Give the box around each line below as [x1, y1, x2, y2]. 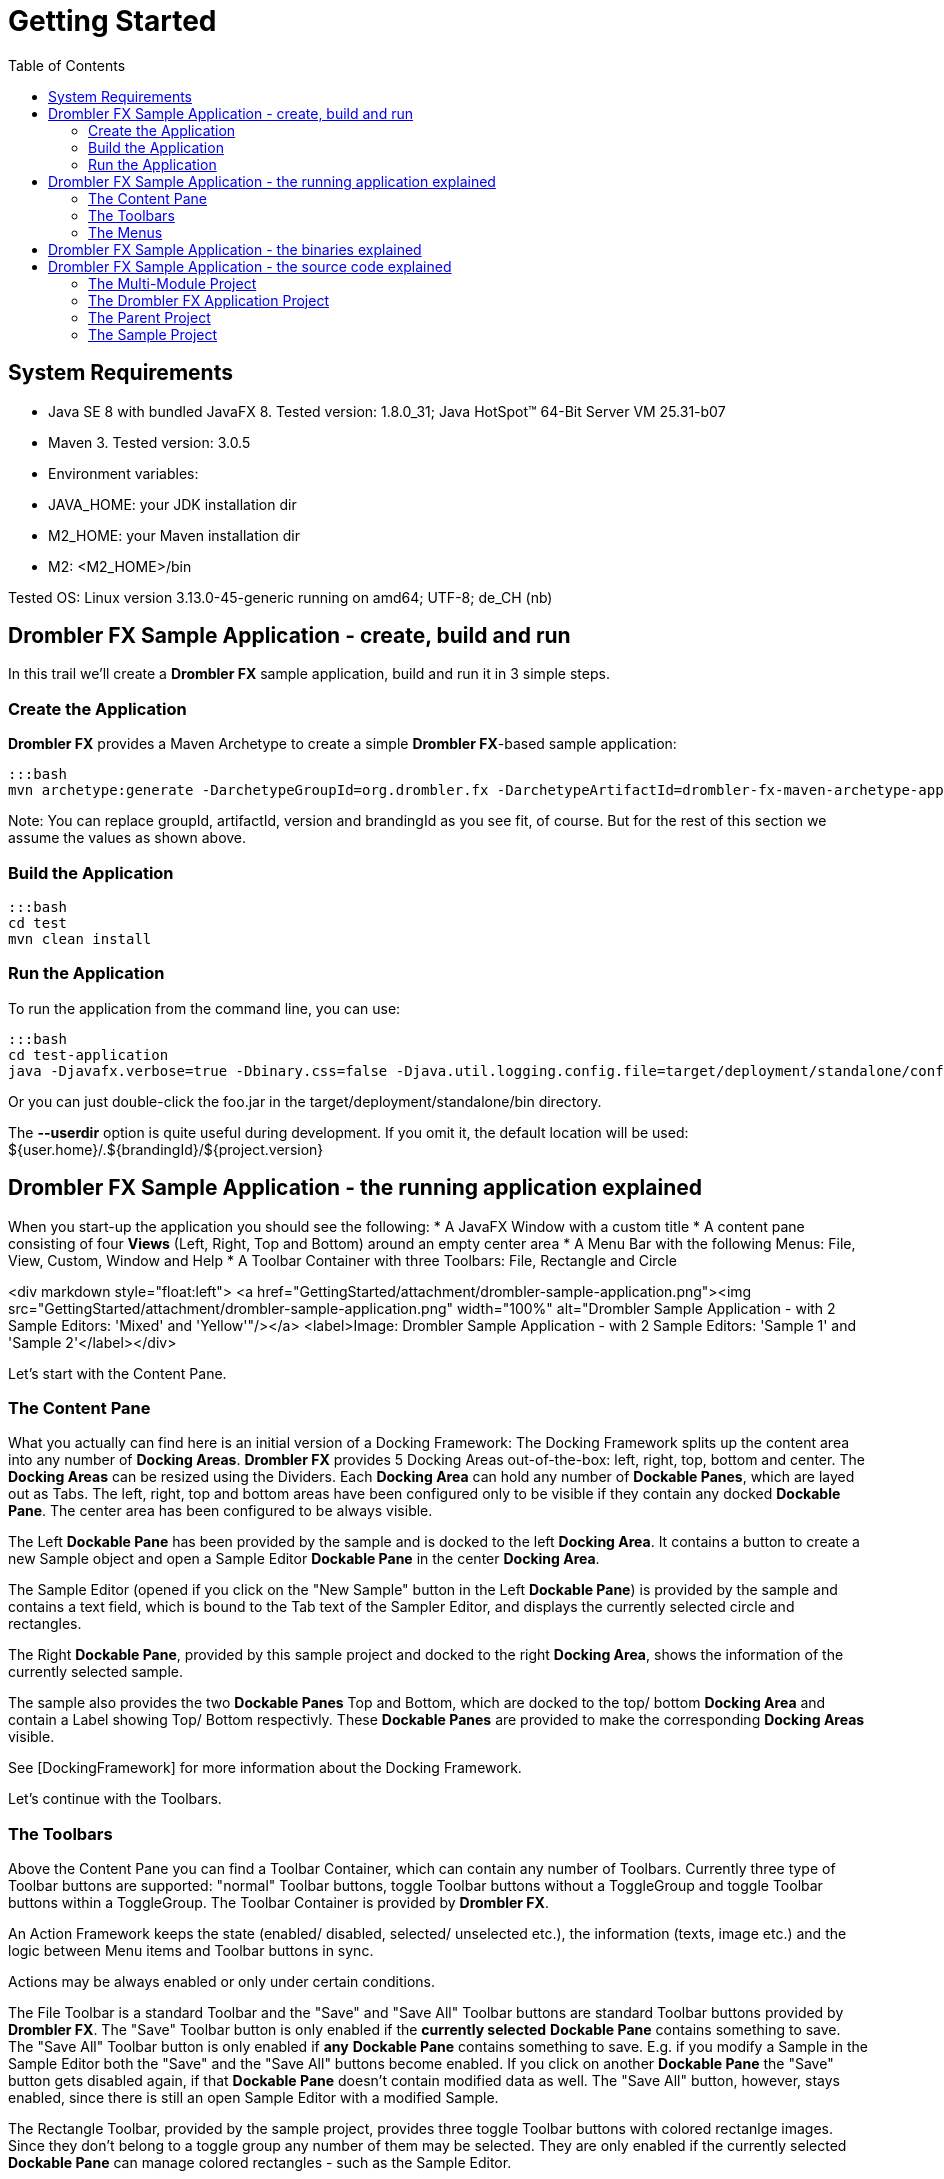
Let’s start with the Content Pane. [8, 1364, 227, 1382]
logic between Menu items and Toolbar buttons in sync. [8, 1942, 374, 1960]
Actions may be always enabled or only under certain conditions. [8, 1973, 435, 1991]
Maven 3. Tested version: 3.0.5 [48, 433, 251, 451]
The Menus [88, 223, 163, 241]
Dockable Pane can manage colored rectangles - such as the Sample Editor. [8, 2154, 512, 2172]
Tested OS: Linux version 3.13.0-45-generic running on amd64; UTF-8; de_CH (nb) [8, 588, 553, 606]
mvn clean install [8, 930, 152, 947]
